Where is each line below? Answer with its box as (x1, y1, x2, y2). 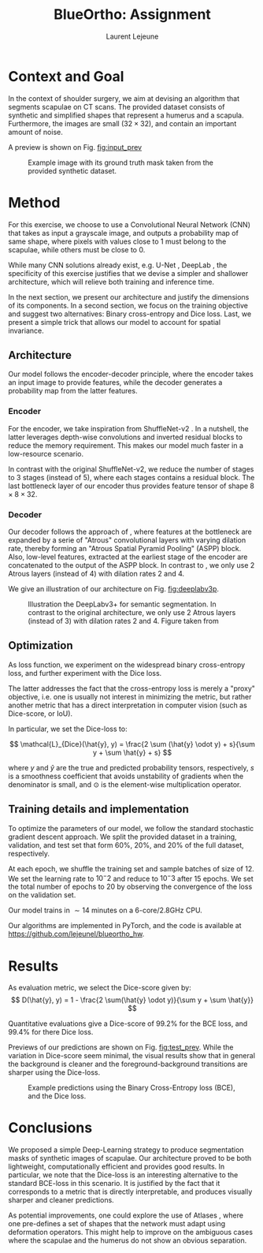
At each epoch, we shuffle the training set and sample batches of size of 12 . (8, 863, 254, 873)
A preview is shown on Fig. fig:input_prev (8, 142, 143, 151)
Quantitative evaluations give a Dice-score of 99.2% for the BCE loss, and (8, 1019, 248, 1028)
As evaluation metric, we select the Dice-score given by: (8, 983, 191, 993)
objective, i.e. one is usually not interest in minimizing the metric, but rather (8, 692, 252, 701)
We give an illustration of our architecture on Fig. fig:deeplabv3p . (8, 584, 219, 594)
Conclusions (8, 1119, 93, 1137)
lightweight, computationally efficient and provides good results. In (8, 1162, 225, 1172)
